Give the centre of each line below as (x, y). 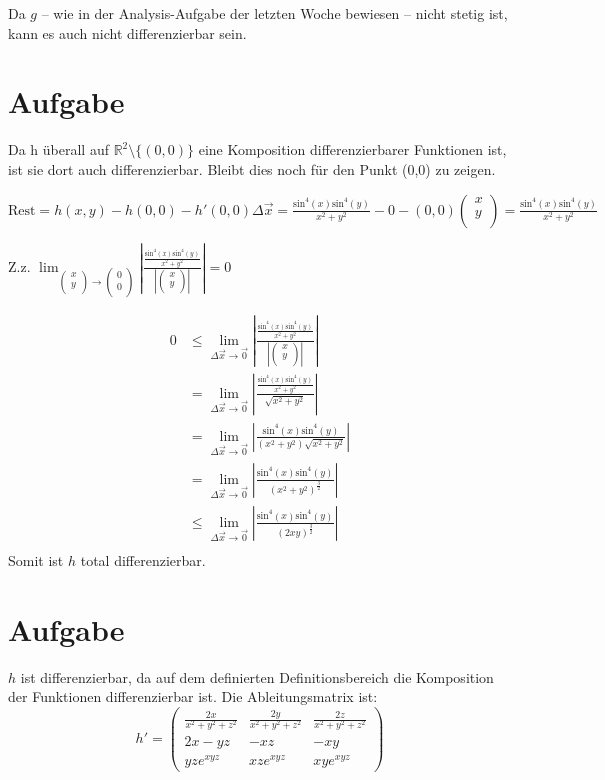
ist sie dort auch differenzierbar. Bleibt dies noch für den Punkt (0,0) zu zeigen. (252, 168)
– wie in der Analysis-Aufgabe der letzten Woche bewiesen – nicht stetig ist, (274, 13)
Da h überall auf (58, 149)
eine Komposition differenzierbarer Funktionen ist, (352, 149)
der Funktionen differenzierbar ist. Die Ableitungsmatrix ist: (193, 696)
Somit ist (36, 559)
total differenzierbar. (143, 559)
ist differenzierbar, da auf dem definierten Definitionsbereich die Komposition (257, 676)
